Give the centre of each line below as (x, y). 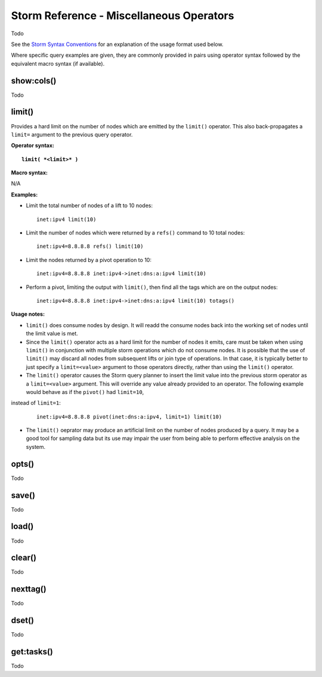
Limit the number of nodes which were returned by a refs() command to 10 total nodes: (135, 233)
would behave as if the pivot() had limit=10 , (85, 392)
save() (23, 495)
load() (22, 526)
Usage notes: (28, 314)
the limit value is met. (52, 334)
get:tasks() (32, 652)
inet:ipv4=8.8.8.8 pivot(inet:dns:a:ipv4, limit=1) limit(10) (129, 417)
